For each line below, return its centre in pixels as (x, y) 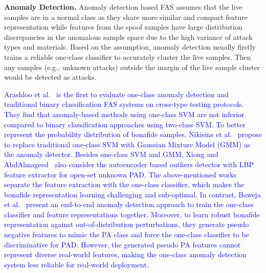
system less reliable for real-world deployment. (76, 264)
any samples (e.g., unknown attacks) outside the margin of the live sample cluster (132, 67)
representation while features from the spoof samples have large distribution (123, 27)
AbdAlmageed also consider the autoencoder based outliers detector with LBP (129, 164)
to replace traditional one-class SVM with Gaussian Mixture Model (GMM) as (127, 144)
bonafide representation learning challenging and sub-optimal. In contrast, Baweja (132, 194)
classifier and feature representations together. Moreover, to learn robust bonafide (132, 214)
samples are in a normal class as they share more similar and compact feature (126, 17)
